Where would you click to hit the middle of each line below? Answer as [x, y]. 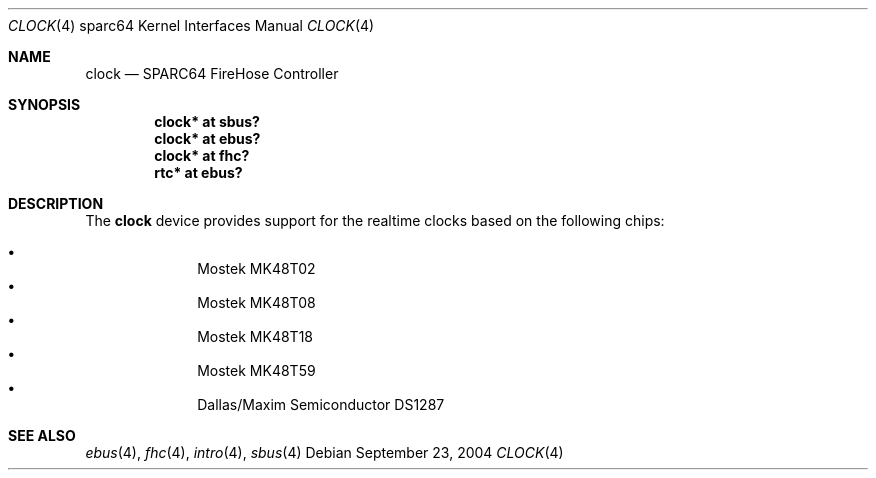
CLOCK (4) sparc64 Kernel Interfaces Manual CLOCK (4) [191, 25]
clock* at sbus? [207, 121]
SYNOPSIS [44, 104]
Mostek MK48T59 [256, 370]
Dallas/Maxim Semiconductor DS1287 [321, 404]
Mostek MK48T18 [255, 336]
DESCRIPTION [56, 203]
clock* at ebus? [207, 138]
